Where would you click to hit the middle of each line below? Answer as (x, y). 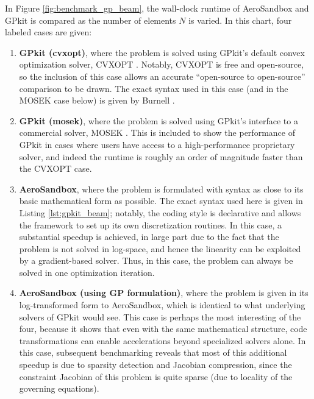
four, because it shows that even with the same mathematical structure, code (163, 329)
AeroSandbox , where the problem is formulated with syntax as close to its (161, 189)
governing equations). (59, 388)
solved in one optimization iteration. (87, 272)
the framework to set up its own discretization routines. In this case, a (151, 224)
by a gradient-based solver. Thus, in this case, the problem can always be (156, 260)
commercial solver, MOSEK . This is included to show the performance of (157, 132)
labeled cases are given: (48, 32)
